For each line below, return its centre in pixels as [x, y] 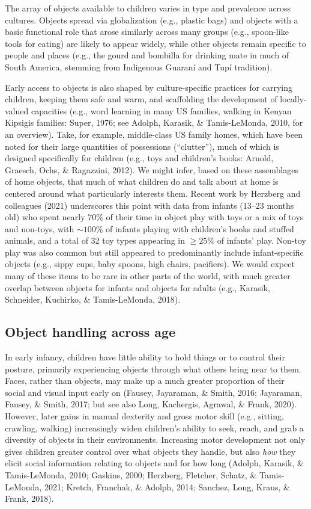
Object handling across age [90, 332]
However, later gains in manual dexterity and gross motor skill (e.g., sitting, [144, 416]
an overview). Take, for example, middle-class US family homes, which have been [154, 134]
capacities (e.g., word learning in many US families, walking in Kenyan [161, 110]
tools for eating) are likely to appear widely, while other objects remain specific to [155, 43]
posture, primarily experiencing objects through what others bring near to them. [153, 369]
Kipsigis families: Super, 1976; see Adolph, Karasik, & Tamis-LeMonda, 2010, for [154, 122]
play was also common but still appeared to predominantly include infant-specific [154, 252]
